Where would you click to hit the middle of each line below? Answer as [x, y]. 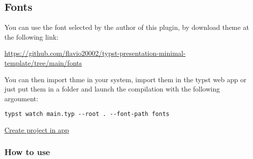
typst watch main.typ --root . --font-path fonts [87, 114]
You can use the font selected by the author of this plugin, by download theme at [127, 27]
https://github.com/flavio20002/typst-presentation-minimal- [95, 53]
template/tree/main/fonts [43, 62]
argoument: [21, 98]
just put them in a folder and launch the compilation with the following [112, 89]
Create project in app [37, 130]
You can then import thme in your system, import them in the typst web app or [126, 79]
